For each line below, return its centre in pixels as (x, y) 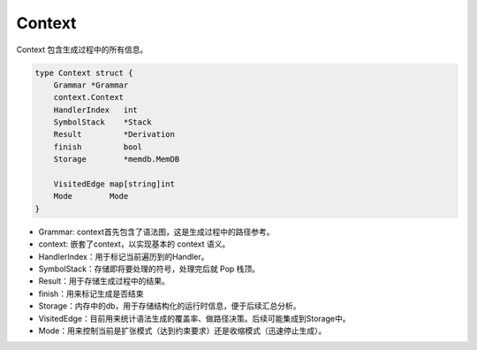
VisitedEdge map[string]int (114, 184)
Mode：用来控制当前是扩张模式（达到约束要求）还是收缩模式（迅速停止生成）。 (182, 331)
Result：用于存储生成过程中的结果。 (104, 281)
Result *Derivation (114, 134)
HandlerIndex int (96, 110)
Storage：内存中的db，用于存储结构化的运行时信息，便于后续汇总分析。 (170, 306)
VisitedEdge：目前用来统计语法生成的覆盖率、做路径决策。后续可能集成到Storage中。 (194, 318)
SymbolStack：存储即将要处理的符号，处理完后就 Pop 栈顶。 (149, 269)
